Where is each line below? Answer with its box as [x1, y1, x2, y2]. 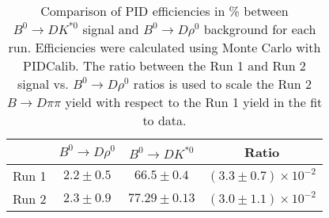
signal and [82, 20, 139, 38]
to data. [142, 111, 187, 129]
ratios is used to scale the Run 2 [133, 75, 312, 93]
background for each [203, 20, 316, 38]
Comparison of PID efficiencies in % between [40, 2, 289, 20]
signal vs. [17, 75, 69, 93]
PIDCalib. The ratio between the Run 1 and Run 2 [23, 56, 306, 75]
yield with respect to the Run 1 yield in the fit [65, 93, 323, 111]
